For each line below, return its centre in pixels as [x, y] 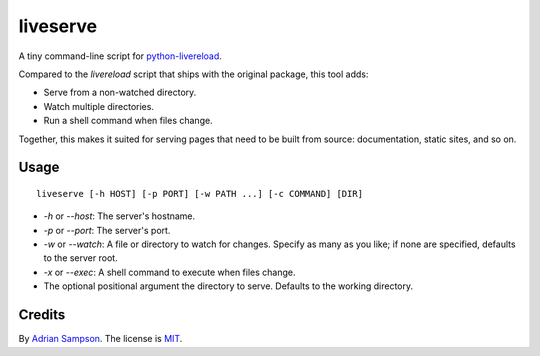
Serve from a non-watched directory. [120, 92]
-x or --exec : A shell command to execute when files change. [169, 272]
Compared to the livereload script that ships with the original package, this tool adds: [193, 74]
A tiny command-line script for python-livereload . [120, 56]
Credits [42, 315]
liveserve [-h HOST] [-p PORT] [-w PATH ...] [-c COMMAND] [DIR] [200, 193]
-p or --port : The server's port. [107, 230]
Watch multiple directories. [99, 106]
